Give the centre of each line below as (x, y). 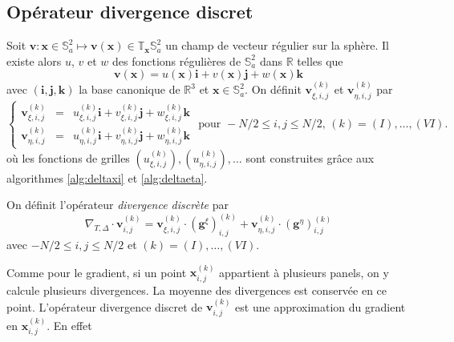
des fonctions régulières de (176, 60)
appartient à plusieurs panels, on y (304, 272)
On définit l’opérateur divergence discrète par (118, 205)
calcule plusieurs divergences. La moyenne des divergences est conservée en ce (197, 290)
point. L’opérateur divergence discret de (105, 306)
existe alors (34, 60)
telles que (320, 60)
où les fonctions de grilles (68, 157)
